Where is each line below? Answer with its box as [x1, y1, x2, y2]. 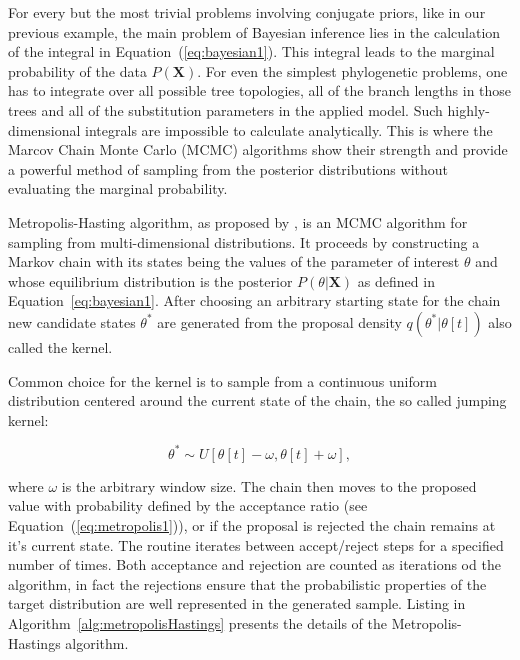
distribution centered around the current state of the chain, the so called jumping [8, 390, 507, 411]
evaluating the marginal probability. [8, 178, 228, 199]
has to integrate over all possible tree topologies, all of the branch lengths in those [8, 80, 512, 101]
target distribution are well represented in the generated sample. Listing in [8, 593, 466, 614]
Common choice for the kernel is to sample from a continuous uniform [8, 370, 437, 391]
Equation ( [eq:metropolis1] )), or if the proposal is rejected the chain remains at [8, 514, 496, 535]
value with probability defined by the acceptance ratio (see [8, 495, 368, 516]
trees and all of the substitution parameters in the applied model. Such [8, 99, 443, 120]
